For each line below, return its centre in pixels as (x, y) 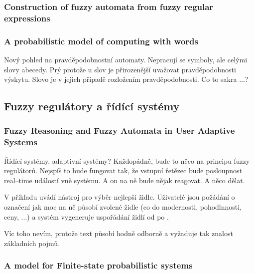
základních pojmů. (32, 243)
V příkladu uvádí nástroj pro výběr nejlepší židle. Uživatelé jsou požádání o (120, 197)
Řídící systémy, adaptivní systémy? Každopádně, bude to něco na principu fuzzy (127, 160)
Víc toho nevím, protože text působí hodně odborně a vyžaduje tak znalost (119, 233)
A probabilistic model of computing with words (101, 41)
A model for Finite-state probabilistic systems (98, 265)
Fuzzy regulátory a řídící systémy (92, 106)
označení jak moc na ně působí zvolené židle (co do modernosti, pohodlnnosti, (123, 207)
